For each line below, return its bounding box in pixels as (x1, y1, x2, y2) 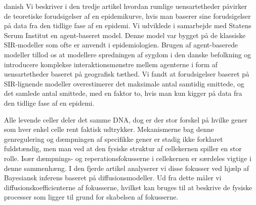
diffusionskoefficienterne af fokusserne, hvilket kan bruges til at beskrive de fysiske (4, 182, 253, 192)
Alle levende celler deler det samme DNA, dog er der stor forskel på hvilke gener (4, 114, 248, 124)
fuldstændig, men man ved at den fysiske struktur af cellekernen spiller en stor (4, 143, 242, 154)
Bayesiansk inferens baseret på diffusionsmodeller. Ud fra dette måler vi (4, 172, 221, 183)
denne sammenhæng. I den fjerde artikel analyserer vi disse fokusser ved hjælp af (4, 163, 249, 173)
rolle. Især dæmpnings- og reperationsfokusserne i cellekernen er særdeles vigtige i (4, 153, 252, 163)
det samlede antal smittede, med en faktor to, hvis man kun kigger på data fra (4, 88, 242, 98)
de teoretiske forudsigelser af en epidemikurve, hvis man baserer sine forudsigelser (4, 10, 251, 21)
